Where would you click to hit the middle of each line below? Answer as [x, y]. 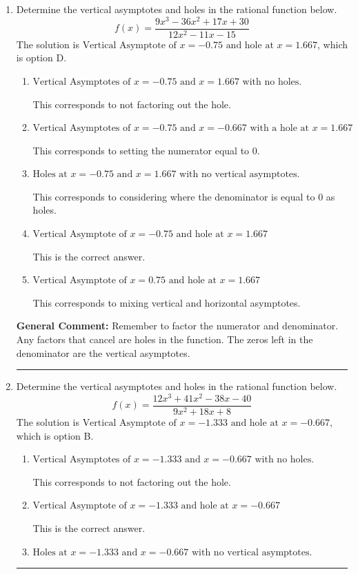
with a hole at [279, 129]
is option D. [41, 58]
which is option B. [55, 435]
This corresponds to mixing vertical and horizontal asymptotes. [167, 302]
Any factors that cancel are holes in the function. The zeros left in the [165, 339]
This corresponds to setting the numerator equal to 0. [146, 150]
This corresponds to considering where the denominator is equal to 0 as [184, 196]
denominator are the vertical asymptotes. [103, 352]
